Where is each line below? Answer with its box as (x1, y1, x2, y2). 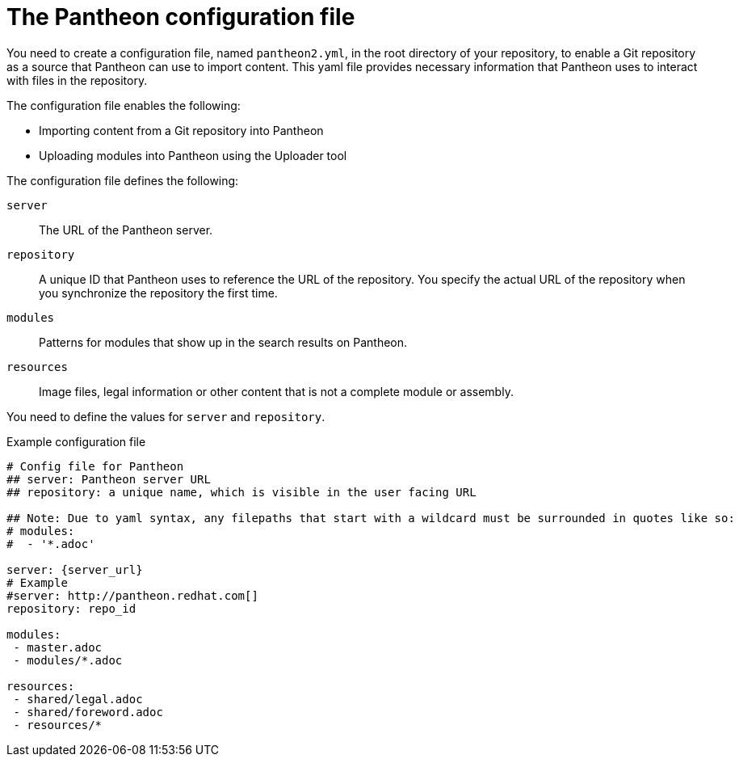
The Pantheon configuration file (6, 3, 355, 31)
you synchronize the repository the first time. (39, 285, 278, 300)
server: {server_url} (6, 563, 143, 576)
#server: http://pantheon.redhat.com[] (6, 588, 258, 602)
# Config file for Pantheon (6, 459, 184, 473)
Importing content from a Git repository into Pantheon (39, 123, 324, 137)
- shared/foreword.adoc (13, 705, 163, 719)
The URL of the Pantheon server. (39, 222, 213, 237)
